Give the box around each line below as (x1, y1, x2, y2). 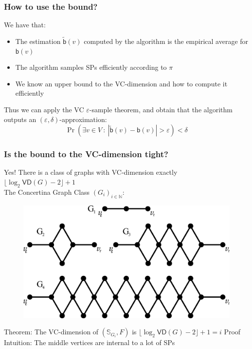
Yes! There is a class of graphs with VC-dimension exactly (4, 167, 178, 177)
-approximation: (59, 114, 107, 124)
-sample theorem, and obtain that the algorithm (89, 104, 233, 114)
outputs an (4, 114, 36, 124)
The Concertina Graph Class (4, 186, 90, 197)
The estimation (15, 36, 61, 46)
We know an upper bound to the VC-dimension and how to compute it (15, 78, 228, 88)
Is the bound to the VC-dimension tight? (4, 148, 168, 160)
